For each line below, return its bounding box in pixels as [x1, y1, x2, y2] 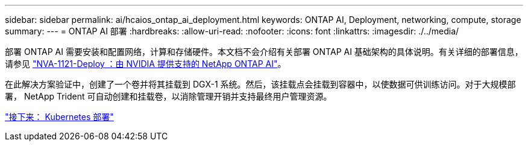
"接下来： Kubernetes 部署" [5, 112, 114, 122]
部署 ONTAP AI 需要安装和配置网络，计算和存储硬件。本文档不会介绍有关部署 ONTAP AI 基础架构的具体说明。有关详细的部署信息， [5, 46, 523, 57]
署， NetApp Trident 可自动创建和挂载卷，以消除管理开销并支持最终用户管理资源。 [5, 91, 332, 101]
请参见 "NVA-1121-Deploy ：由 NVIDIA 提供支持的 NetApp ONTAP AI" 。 [5, 59, 286, 69]
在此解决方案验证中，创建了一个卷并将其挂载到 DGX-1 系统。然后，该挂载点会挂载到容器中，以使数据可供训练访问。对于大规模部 [5, 79, 516, 89]
